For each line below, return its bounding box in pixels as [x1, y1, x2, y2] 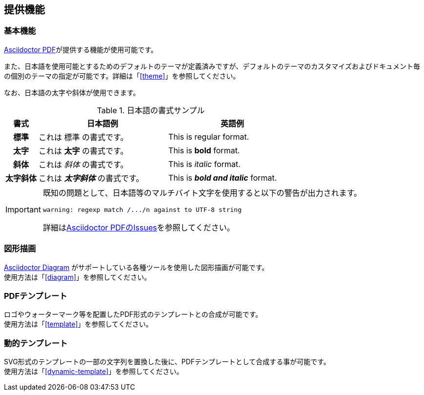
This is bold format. [168, 145, 240, 155]
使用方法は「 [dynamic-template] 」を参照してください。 [4, 367, 183, 376]
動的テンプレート [4, 338, 68, 348]
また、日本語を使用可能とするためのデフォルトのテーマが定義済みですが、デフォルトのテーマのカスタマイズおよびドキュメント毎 [4, 62, 420, 70]
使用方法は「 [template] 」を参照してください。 [4, 320, 153, 329]
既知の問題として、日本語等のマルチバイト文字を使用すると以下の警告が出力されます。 [42, 187, 362, 198]
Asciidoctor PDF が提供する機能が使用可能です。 [4, 45, 158, 54]
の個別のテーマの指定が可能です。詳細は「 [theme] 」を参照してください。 [4, 71, 240, 80]
